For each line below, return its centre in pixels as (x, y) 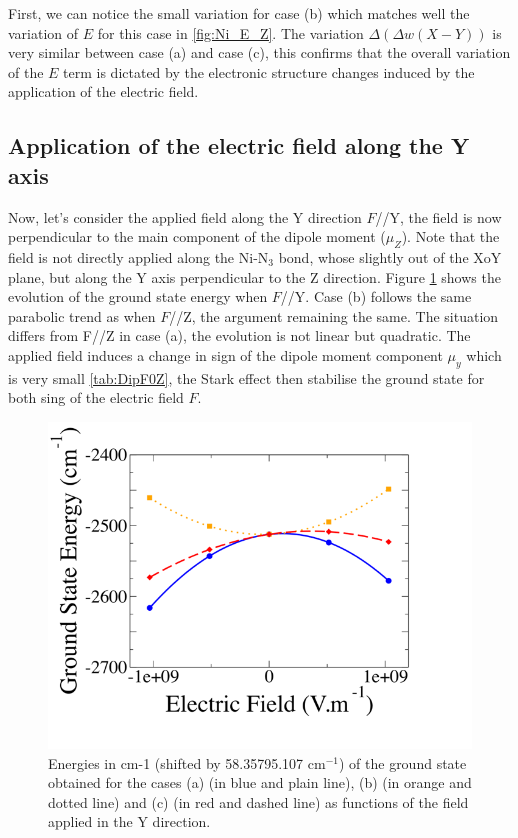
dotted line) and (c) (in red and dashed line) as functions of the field (258, 801)
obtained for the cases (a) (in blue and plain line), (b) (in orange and (260, 782)
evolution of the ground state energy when (138, 296)
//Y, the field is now (438, 216)
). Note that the (450, 236)
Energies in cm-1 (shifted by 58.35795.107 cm (187, 762)
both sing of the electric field (96, 397)
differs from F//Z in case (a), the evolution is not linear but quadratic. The (239, 335)
